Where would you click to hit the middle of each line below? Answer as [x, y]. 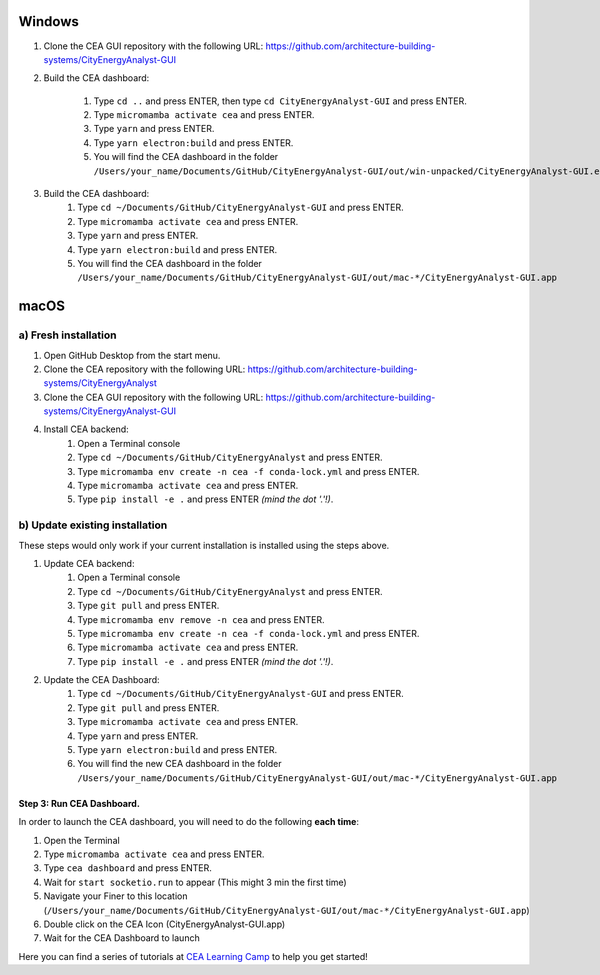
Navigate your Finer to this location [115, 896]
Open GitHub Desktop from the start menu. [132, 355]
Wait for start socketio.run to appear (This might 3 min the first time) [195, 882]
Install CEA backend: [86, 429]
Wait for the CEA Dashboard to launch [121, 938]
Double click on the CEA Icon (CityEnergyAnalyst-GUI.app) [164, 924]
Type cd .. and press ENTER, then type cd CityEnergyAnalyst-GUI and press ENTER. [280, 101]
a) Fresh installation [67, 335]
